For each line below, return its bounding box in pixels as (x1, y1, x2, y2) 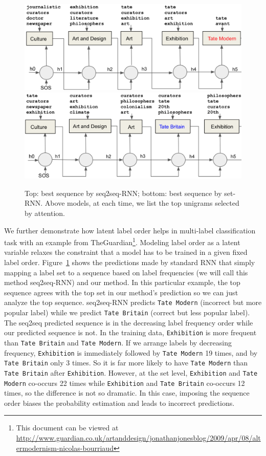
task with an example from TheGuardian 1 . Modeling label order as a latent (4, 235, 240, 247)
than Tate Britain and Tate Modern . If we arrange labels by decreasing (4, 337, 232, 348)
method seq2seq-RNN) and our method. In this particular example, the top (4, 277, 240, 288)
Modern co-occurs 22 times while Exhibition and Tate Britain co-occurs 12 (4, 377, 245, 388)
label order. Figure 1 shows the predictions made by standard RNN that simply (4, 257, 255, 268)
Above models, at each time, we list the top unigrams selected (45, 198, 239, 208)
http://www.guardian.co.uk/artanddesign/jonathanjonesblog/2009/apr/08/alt (16, 432, 261, 443)
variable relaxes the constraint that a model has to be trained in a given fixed (4, 247, 248, 257)
